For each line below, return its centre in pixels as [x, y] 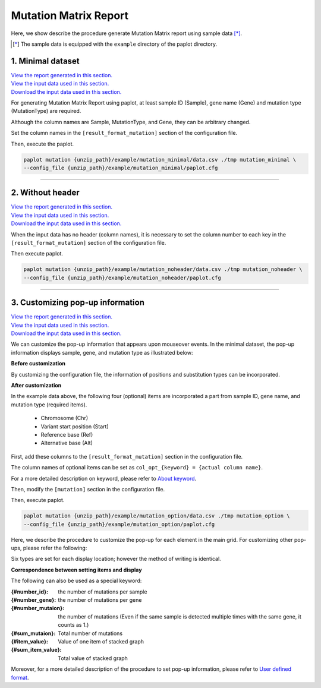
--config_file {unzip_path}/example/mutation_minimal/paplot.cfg [121, 168]
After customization [36, 386]
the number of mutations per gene [100, 600]
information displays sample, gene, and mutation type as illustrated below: [102, 352]
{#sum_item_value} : [36, 650]
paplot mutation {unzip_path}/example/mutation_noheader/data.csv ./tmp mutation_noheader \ [163, 269]
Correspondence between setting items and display [76, 570]
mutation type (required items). [49, 405]
